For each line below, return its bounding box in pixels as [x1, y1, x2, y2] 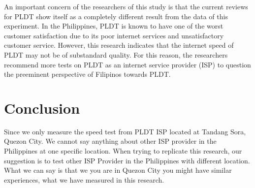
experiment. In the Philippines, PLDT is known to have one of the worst [4, 21, 223, 31]
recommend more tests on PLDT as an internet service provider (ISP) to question [4, 59, 251, 69]
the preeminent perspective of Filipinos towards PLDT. [4, 69, 171, 79]
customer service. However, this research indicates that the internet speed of [4, 40, 234, 50]
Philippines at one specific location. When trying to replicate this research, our [4, 146, 242, 156]
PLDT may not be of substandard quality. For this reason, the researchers [4, 49, 228, 60]
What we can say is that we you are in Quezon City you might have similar [4, 165, 232, 175]
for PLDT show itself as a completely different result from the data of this [4, 11, 228, 21]
